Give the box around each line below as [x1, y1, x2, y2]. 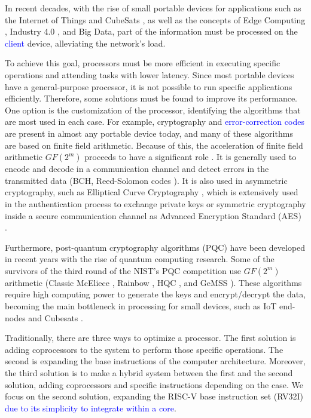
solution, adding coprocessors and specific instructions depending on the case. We [5, 378, 303, 391]
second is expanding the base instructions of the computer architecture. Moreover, [5, 355, 306, 367]
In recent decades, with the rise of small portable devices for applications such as [5, 2, 301, 14]
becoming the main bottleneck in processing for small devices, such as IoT [5, 300, 277, 312]
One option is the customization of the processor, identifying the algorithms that [5, 103, 301, 116]
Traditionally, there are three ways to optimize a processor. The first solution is [5, 331, 296, 344]
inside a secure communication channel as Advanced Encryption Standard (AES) [5, 209, 301, 222]
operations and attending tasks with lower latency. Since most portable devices [5, 68, 294, 81]
